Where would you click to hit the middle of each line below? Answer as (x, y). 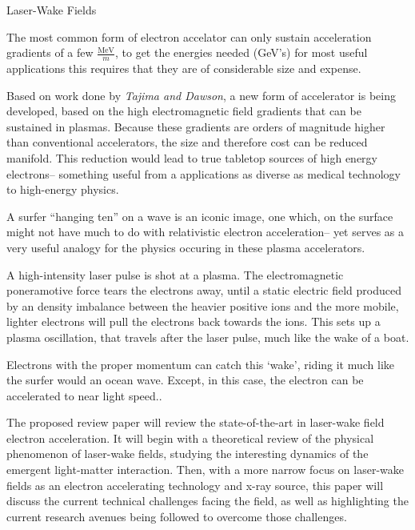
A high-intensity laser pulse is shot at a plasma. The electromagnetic (175, 274)
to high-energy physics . (63, 189)
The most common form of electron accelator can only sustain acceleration (189, 36)
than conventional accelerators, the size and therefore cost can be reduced (187, 142)
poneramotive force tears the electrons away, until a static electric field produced (204, 290)
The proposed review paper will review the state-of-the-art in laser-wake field (196, 422)
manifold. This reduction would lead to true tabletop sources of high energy (192, 157)
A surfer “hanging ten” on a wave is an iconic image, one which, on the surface (200, 216)
